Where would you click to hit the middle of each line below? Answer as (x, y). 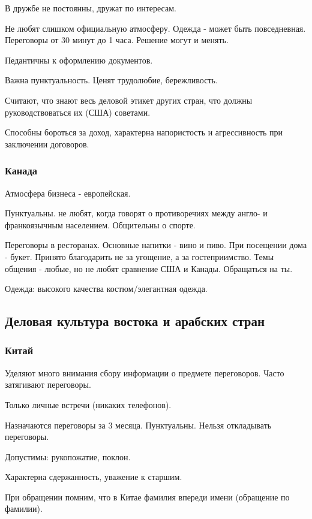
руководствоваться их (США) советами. (78, 112)
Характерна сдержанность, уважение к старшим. (94, 477)
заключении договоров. (47, 144)
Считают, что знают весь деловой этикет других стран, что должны (129, 100)
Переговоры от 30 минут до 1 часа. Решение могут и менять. (117, 40)
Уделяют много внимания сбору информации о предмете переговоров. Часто (145, 372)
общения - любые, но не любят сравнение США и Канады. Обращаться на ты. (149, 268)
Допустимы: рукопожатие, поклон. (68, 456)
